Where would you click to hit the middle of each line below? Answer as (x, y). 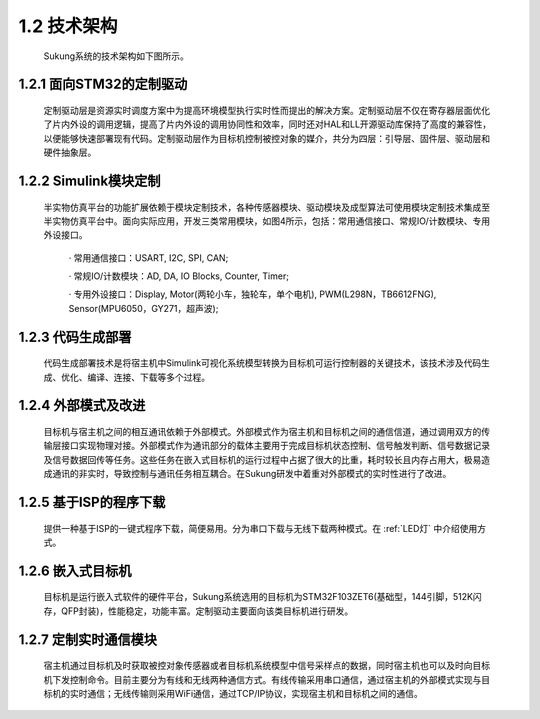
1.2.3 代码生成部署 (75, 336)
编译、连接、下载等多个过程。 (148, 377)
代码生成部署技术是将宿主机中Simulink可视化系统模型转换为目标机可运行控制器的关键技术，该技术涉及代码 (262, 363)
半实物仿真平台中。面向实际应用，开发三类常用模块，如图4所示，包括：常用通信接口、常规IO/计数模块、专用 (266, 221)
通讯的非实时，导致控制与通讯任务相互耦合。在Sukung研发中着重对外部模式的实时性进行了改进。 (251, 474)
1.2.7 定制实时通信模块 (87, 639)
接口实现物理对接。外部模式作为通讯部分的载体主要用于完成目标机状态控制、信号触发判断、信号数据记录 (275, 446)
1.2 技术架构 (68, 26)
